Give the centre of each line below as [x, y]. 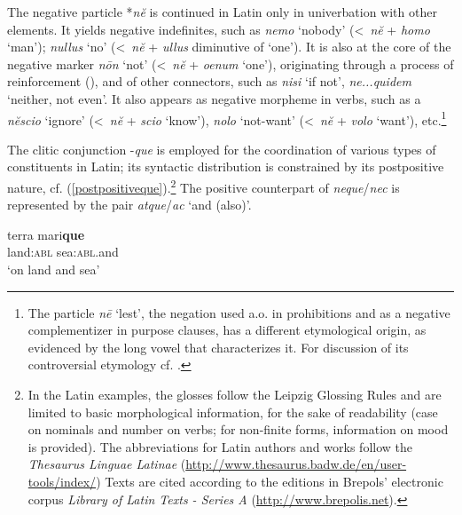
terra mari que [46, 234]
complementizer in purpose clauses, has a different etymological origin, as [227, 330]
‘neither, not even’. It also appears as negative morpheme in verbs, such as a [214, 98]
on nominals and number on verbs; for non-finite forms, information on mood [238, 429]
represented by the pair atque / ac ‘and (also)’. [129, 205]
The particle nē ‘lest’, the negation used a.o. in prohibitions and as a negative [239, 312]
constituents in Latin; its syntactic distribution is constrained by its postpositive [226, 166]
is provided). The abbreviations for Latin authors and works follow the [220, 446]
